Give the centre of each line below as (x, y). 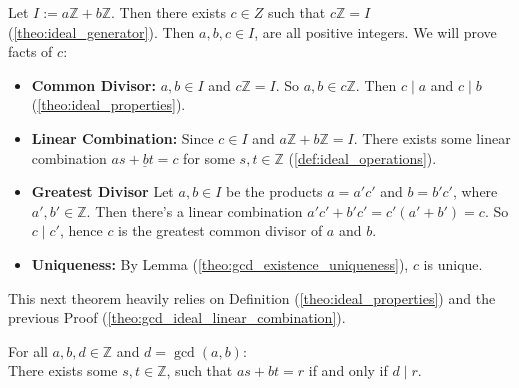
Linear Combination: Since (122, 137)
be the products (274, 191)
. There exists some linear (432, 137)
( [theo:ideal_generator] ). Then (101, 31)
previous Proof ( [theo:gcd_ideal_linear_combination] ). (177, 317)
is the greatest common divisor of (220, 230)
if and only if (348, 370)
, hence (81, 230)
